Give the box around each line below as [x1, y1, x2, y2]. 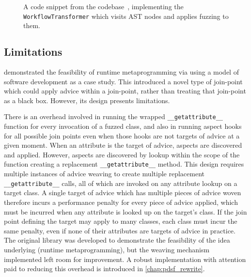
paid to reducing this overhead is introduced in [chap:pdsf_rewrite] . [4, 263, 205, 274]
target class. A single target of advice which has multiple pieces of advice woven [4, 187, 241, 198]
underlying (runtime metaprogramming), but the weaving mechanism [4, 244, 210, 254]
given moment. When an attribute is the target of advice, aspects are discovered [4, 140, 242, 150]
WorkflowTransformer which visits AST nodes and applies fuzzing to [23, 11, 229, 21]
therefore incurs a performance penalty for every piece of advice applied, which [4, 197, 238, 207]
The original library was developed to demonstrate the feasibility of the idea [4, 235, 230, 245]
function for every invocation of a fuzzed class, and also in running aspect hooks [4, 121, 242, 131]
